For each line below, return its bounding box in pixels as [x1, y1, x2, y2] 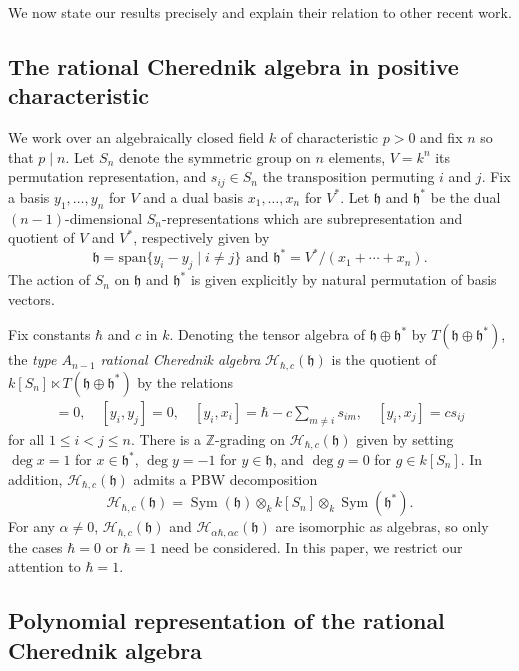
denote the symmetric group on [119, 146, 311, 167]
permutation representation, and [8, 166, 207, 187]
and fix [420, 127, 463, 148]
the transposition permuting [262, 166, 435, 187]
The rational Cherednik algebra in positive [8, 50, 459, 81]
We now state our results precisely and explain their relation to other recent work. [8, 2, 512, 22]
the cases [8, 536, 63, 557]
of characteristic [280, 127, 379, 148]
